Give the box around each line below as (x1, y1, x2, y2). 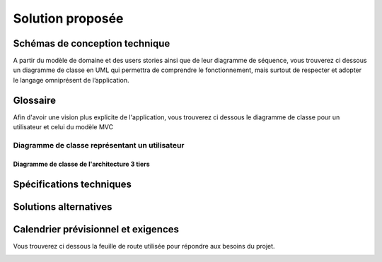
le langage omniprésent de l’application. (13, 76, 129, 84)
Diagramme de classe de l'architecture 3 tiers (13, 160, 150, 168)
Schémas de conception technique (13, 37, 170, 49)
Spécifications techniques (13, 178, 132, 190)
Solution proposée (13, 11, 124, 26)
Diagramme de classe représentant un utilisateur (13, 140, 185, 150)
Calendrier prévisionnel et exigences (13, 223, 180, 235)
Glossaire (13, 94, 57, 106)
